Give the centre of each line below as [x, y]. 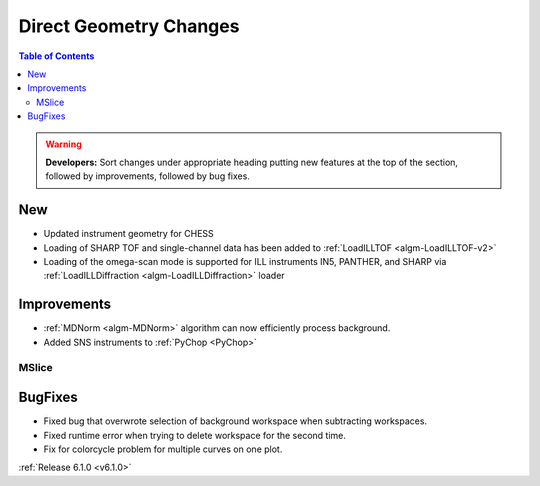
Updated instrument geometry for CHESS [128, 234]
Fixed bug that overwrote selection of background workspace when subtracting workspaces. [235, 421]
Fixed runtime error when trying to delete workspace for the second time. [195, 435]
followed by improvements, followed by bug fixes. [147, 176]
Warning [63, 144]
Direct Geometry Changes [129, 26]
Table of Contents [56, 56]
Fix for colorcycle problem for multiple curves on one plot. [163, 449]
